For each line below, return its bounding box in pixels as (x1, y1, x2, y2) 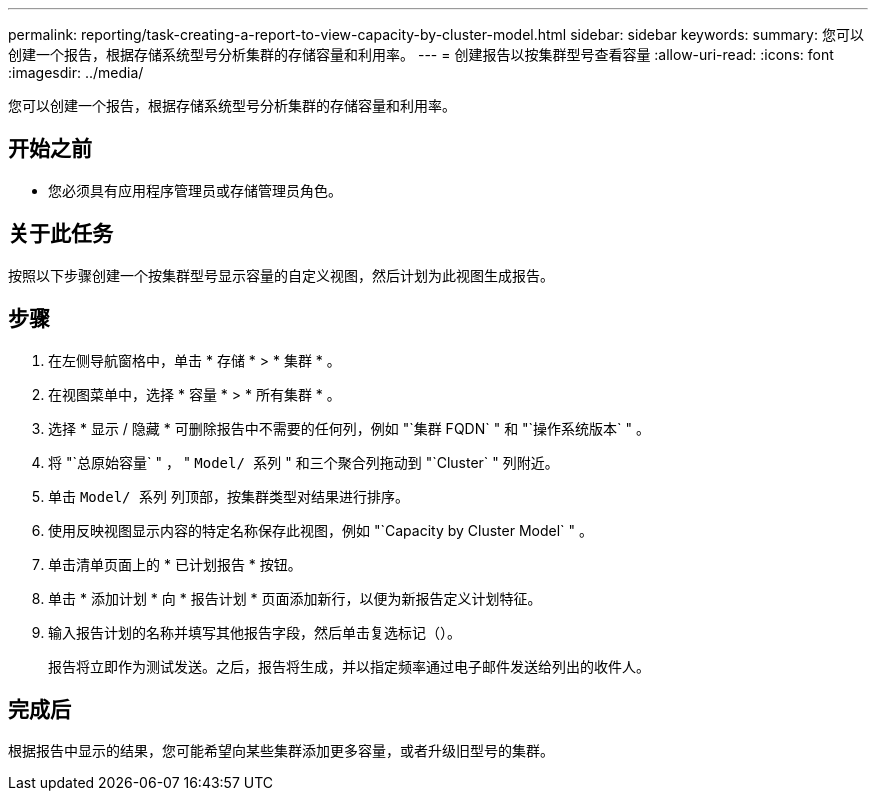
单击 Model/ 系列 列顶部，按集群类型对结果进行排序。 (48, 487, 409, 505)
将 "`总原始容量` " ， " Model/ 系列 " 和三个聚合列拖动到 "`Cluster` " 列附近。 (48, 453, 559, 471)
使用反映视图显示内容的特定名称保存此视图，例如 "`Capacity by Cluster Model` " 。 (48, 521, 593, 539)
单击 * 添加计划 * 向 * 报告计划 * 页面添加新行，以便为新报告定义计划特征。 (48, 589, 542, 607)
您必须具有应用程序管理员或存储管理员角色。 (48, 181, 342, 199)
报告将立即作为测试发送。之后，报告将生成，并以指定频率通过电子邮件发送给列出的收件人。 (48, 657, 650, 675)
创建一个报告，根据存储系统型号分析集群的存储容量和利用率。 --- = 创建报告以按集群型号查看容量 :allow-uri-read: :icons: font (8, 46, 834, 63)
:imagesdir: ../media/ (8, 64, 144, 81)
